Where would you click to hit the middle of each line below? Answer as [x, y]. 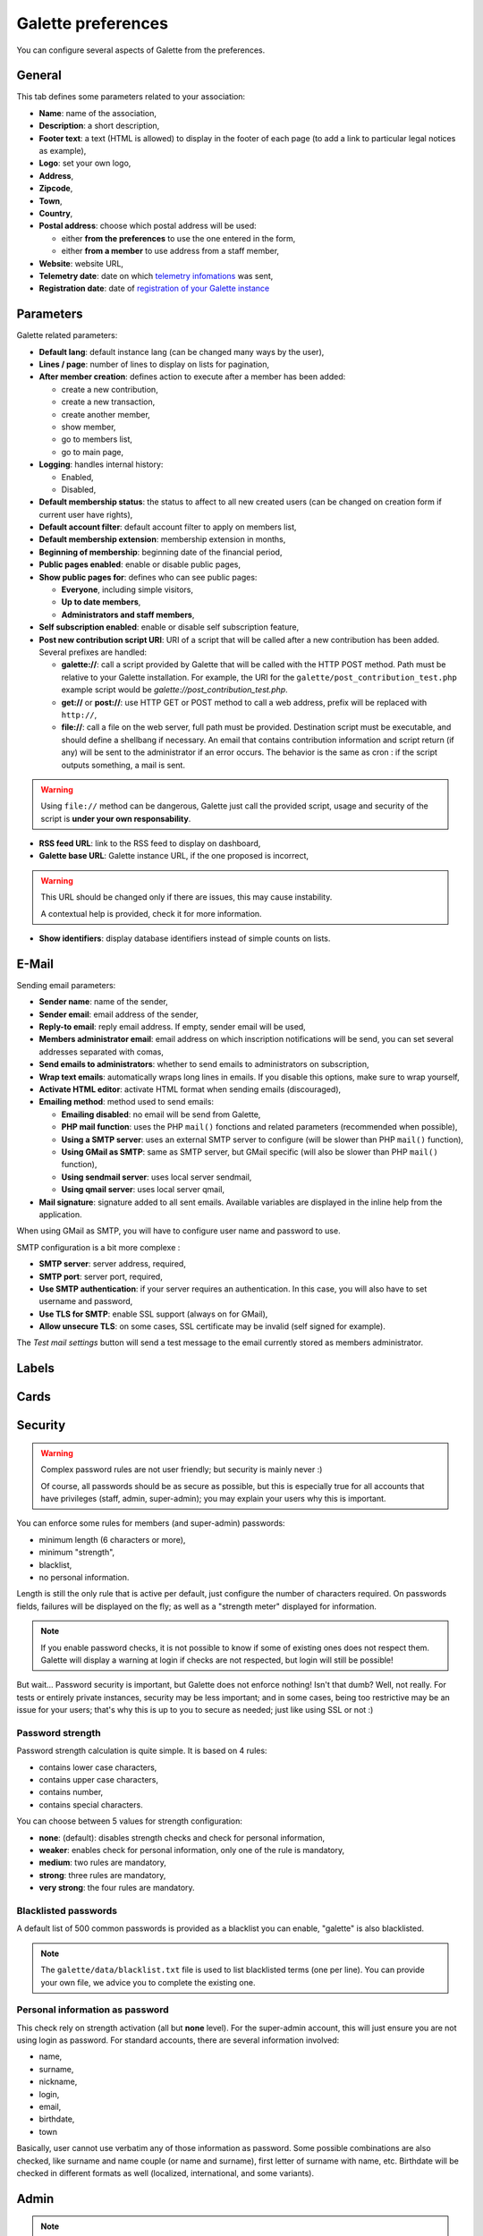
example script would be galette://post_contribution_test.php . [174, 690]
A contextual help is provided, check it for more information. [152, 913]
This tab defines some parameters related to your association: [131, 97]
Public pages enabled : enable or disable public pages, [140, 564]
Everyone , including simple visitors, [127, 589]
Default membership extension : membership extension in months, [162, 539]
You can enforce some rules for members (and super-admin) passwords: [151, 1523]
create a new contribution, [110, 389]
